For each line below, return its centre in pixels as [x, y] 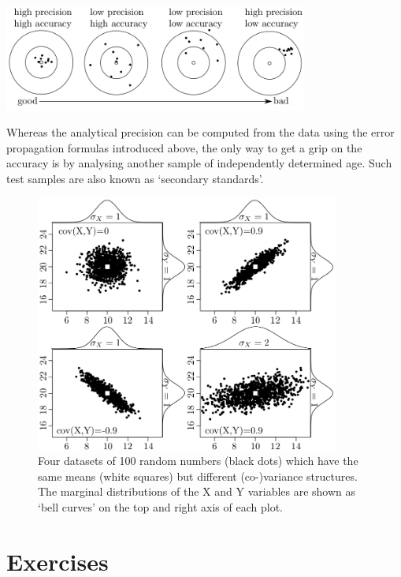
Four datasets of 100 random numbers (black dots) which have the [198, 461]
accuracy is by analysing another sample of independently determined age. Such [199, 163]
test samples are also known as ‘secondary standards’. [135, 179]
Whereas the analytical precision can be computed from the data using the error [200, 132]
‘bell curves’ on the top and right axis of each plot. [160, 506]
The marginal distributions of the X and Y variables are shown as [197, 491]
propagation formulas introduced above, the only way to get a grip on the [184, 147]
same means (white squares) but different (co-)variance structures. [198, 476]
